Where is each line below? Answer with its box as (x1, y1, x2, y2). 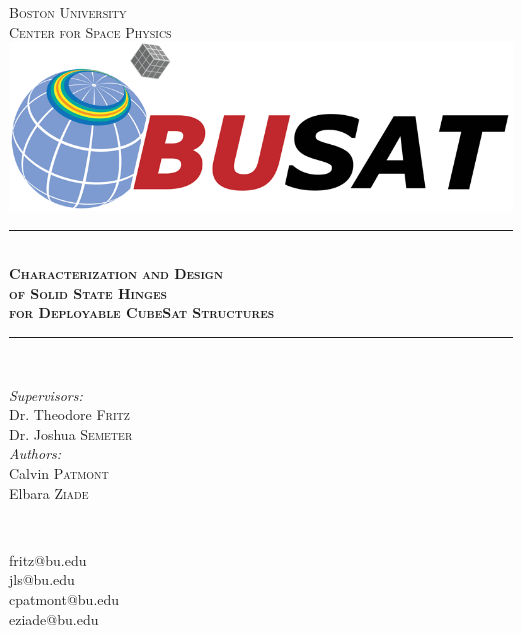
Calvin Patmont (9, 462, 109, 483)
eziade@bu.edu (9, 608, 99, 629)
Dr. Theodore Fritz (9, 404, 130, 425)
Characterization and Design (9, 263, 223, 284)
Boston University (9, 2, 127, 22)
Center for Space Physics (9, 21, 172, 42)
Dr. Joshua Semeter (9, 423, 133, 444)
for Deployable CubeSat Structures (9, 302, 275, 323)
